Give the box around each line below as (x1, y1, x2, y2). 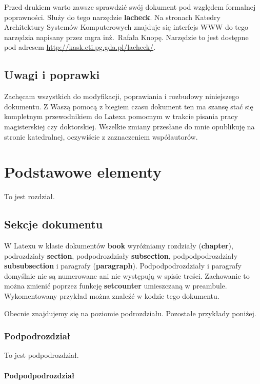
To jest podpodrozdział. (4, 350, 79, 360)
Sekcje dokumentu (4, 216, 103, 232)
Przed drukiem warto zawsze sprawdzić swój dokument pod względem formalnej (4, 2, 256, 12)
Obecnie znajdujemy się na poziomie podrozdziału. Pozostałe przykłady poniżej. (4, 308, 256, 318)
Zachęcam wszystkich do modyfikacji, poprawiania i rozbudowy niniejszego (4, 91, 239, 102)
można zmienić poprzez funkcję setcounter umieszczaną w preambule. (4, 280, 227, 291)
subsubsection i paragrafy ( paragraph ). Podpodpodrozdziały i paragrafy (4, 260, 242, 271)
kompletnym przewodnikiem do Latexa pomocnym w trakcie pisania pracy (4, 111, 238, 122)
